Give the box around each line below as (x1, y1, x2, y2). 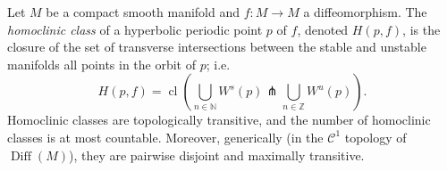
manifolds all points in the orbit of (7, 54, 197, 73)
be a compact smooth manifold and (46, 3, 240, 20)
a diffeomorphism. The (303, 3, 427, 20)
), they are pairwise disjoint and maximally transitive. (68, 145, 365, 164)
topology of (344, 127, 407, 146)
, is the (402, 20, 441, 38)
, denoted (297, 20, 349, 38)
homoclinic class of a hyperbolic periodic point (7, 20, 263, 38)
